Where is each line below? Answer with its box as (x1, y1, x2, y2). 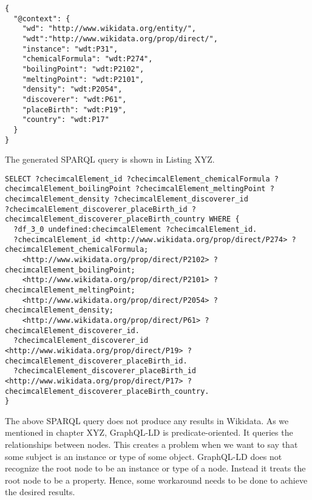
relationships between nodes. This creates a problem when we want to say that (5, 438, 298, 451)
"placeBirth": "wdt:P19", (22, 105, 127, 114)
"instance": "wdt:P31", (22, 44, 118, 53)
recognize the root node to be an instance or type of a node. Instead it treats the (5, 462, 306, 475)
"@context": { (13, 14, 70, 23)
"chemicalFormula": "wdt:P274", (22, 55, 153, 64)
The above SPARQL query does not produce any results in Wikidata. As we (5, 414, 289, 427)
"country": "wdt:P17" (22, 115, 109, 124)
